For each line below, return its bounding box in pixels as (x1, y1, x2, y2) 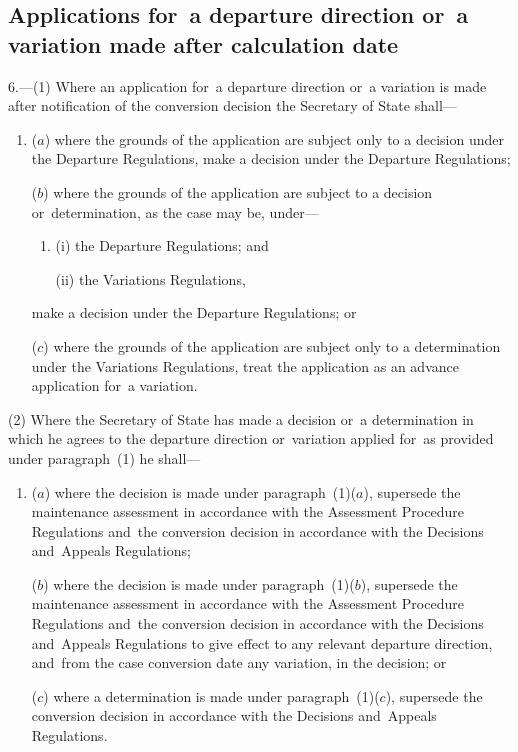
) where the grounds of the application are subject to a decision (43, 181, 433, 202)
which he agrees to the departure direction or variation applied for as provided (8, 428, 494, 449)
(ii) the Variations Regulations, (55, 268, 246, 289)
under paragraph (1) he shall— (8, 447, 201, 468)
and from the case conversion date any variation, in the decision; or (31, 652, 447, 673)
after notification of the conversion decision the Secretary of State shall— (8, 95, 457, 116)
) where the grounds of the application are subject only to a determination (43, 335, 501, 356)
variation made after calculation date (8, 28, 399, 59)
